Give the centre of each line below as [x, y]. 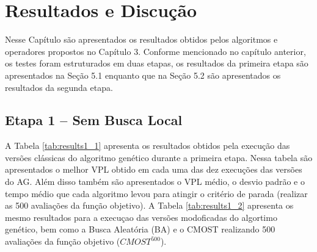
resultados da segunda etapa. [59, 87]
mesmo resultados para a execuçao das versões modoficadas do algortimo [141, 217]
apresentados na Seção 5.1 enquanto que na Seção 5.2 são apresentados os [143, 75]
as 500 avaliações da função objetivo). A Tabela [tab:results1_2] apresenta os [149, 205]
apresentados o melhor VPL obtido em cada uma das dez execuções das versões [154, 169]
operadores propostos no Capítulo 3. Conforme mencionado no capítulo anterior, [155, 51]
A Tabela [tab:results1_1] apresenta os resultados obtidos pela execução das [148, 146]
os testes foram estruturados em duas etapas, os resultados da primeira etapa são [157, 63]
